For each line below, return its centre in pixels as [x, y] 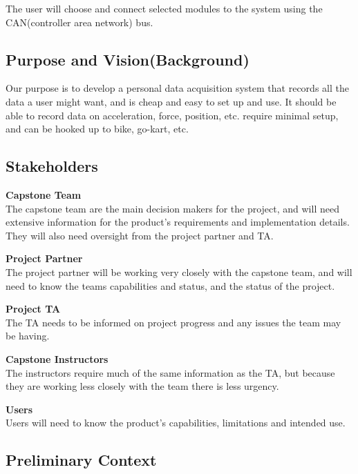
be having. [28, 336]
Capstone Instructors [57, 358]
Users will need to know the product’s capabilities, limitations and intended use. [176, 423]
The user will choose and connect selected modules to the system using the [164, 8]
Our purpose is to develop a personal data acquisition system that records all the [177, 88]
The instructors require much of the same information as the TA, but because [170, 372]
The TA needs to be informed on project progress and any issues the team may [173, 322]
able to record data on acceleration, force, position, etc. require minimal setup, [172, 115]
